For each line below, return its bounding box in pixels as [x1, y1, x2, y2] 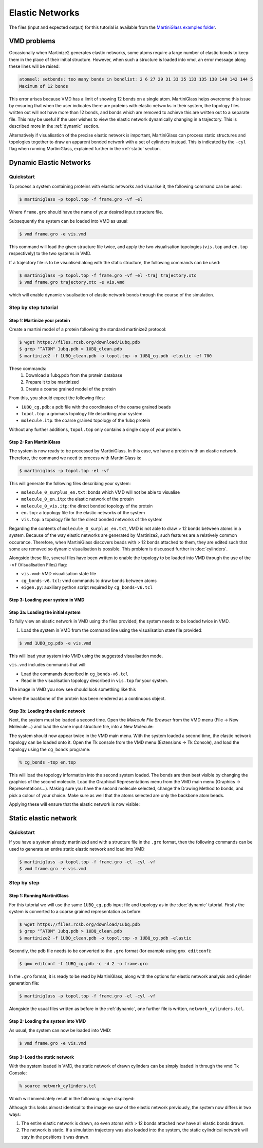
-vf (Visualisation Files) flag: [9, 562, 68, 567]
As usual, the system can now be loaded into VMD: [9, 1027, 112, 1033]
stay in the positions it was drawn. [21, 1134, 90, 1140]
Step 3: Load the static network [9, 1054, 74, 1060]
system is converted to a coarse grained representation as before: [9, 909, 142, 915]
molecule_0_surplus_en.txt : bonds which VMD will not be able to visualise [21, 489, 180, 495]
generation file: [9, 980, 40, 986]
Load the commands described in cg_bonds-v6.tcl [21, 671, 129, 677]
